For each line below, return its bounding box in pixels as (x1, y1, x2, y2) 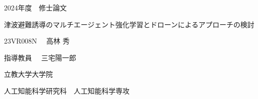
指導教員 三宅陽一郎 (4, 52, 76, 62)
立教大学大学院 (4, 69, 53, 79)
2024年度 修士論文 (4, 2, 67, 12)
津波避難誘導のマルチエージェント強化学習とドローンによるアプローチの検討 (4, 19, 255, 29)
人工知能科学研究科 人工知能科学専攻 (4, 85, 129, 96)
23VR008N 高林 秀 (4, 36, 70, 46)
